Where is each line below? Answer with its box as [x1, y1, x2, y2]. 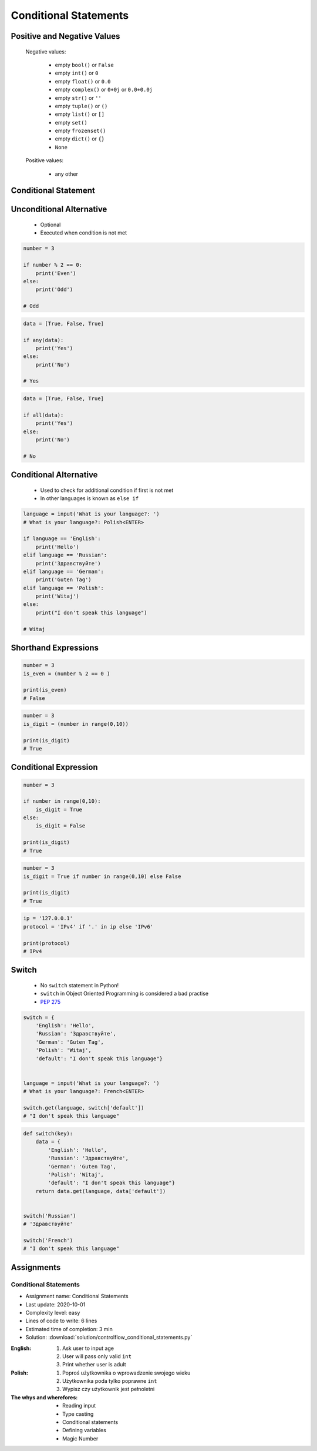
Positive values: [25, 157, 64, 164]
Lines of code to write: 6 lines [25, 1317, 97, 1325]
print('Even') [35, 270, 76, 276]
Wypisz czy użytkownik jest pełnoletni [62, 1386, 155, 1393]
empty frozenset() [55, 127, 106, 135]
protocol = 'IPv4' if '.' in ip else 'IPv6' [23, 923, 154, 930]
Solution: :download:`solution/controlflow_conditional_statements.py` [25, 1334, 193, 1341]
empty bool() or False [55, 61, 114, 68]
